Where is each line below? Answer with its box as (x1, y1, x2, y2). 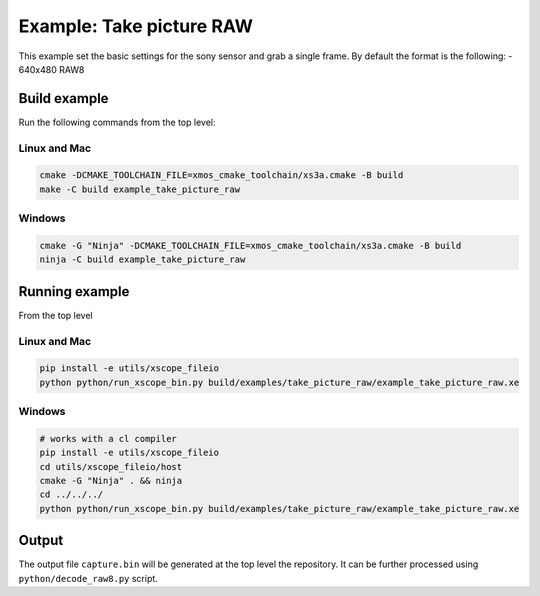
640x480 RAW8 (18, 63, 85, 75)
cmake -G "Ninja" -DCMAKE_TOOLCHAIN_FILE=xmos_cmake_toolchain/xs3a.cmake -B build (39, 240, 462, 251)
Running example (18, 283, 130, 300)
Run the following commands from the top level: (18, 116, 216, 128)
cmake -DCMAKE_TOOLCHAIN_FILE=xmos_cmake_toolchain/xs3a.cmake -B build (39, 170, 404, 181)
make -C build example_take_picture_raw (39, 183, 240, 195)
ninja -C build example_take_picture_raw (39, 254, 246, 265)
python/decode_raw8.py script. (18, 572, 159, 584)
